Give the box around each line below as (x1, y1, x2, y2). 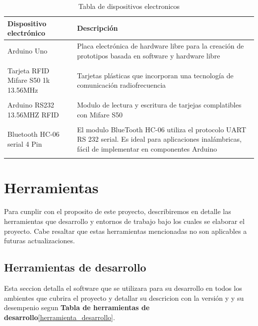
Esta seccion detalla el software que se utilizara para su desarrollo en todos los (4, 282, 242, 293)
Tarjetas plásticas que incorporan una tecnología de (77, 70, 234, 80)
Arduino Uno (7, 45, 48, 55)
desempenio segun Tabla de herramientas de (4, 302, 150, 313)
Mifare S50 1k (7, 75, 50, 85)
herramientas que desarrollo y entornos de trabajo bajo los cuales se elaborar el (4, 216, 245, 226)
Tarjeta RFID (7, 65, 50, 75)
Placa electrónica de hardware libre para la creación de (77, 41, 244, 51)
